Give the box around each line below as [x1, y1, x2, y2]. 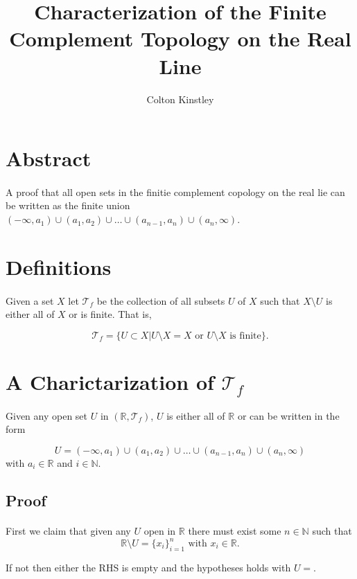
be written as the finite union [6, 198, 130, 213]
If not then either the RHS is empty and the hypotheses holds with [6, 560, 291, 574]
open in [143, 523, 176, 537]
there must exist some [188, 523, 281, 537]
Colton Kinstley [146, 91, 214, 106]
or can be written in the [237, 408, 340, 422]
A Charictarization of [6, 368, 214, 395]
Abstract [6, 144, 92, 172]
